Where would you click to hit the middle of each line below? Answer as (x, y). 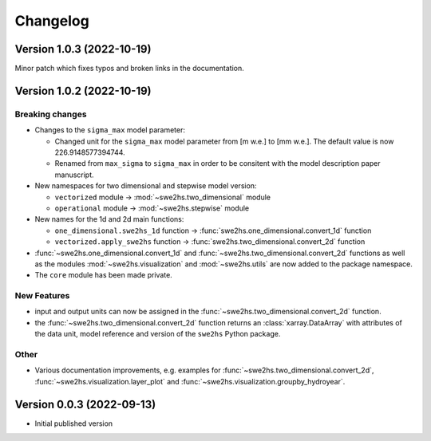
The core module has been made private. (104, 275)
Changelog (52, 21)
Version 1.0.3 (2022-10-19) (83, 49)
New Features (42, 296)
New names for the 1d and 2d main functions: (109, 219)
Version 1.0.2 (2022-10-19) (83, 91)
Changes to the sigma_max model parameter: (110, 130)
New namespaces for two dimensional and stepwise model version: (146, 186)
